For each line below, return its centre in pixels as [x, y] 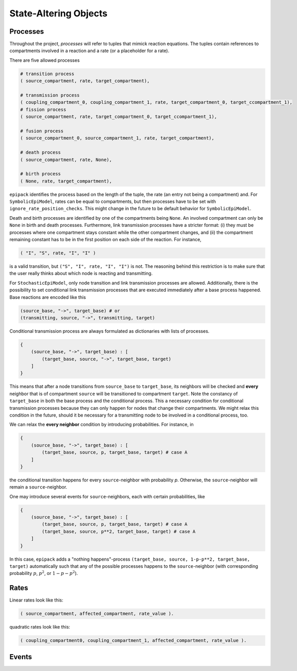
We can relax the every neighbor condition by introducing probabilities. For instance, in [101, 425]
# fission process [43, 109]
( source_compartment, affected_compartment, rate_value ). [97, 614]
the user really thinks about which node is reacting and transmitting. [81, 273]
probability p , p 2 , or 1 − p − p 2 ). [44, 573]
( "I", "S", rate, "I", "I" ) [58, 253]
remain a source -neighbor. [38, 487]
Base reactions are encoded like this [48, 297]
